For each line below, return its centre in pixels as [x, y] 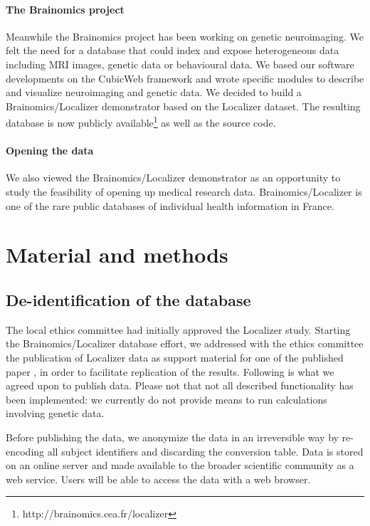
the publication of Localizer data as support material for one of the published [175, 357]
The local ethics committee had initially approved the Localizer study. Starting [178, 329]
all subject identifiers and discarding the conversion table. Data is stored [205, 451]
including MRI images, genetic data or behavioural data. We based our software [180, 64]
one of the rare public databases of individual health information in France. [170, 205]
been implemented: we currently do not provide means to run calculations [166, 399]
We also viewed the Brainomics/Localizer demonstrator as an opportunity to [173, 178]
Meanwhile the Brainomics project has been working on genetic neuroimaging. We [185, 36]
